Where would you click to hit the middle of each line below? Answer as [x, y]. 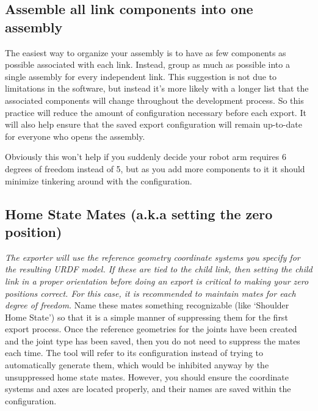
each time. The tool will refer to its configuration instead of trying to [134, 353]
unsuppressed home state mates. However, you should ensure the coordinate [147, 376]
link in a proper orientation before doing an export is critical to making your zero [157, 281]
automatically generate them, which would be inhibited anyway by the [137, 365]
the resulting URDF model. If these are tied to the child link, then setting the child [159, 269]
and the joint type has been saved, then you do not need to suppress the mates [153, 340]
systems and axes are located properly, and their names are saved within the [148, 389]
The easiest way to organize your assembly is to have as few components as [146, 52]
